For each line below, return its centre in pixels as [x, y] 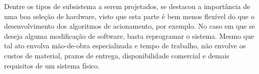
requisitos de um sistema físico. [52, 65]
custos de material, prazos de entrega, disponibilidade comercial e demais [117, 55]
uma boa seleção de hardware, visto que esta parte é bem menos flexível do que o [129, 16]
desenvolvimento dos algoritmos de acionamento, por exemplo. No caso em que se [129, 26]
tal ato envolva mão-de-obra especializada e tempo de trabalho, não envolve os [125, 46]
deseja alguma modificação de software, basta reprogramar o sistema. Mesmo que [129, 35]
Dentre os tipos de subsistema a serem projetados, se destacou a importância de [127, 6]
